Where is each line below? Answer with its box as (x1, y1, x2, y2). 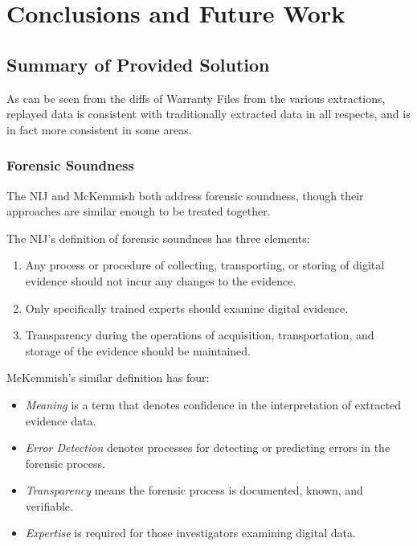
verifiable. (25, 497, 73, 514)
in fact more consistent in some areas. (6, 121, 192, 138)
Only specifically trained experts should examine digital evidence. (25, 299, 349, 316)
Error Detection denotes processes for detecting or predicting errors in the (25, 439, 390, 456)
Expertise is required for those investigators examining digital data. (25, 524, 356, 541)
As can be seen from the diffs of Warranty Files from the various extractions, (6, 89, 386, 106)
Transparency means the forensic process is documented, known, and (25, 482, 363, 499)
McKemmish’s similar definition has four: (6, 369, 210, 386)
